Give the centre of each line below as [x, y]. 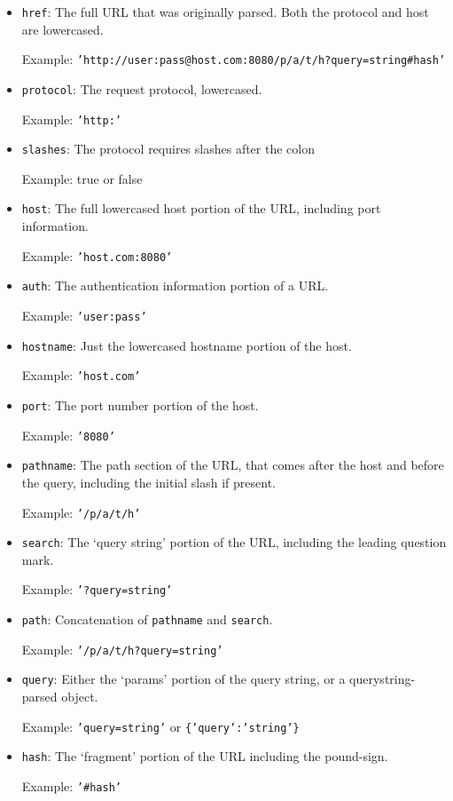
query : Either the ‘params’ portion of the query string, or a [184, 679]
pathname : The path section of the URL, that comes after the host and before [233, 465]
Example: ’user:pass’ [84, 316]
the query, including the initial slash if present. [148, 482]
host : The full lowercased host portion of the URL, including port [201, 208]
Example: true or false [82, 178]
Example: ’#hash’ [71, 786]
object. [80, 697]
